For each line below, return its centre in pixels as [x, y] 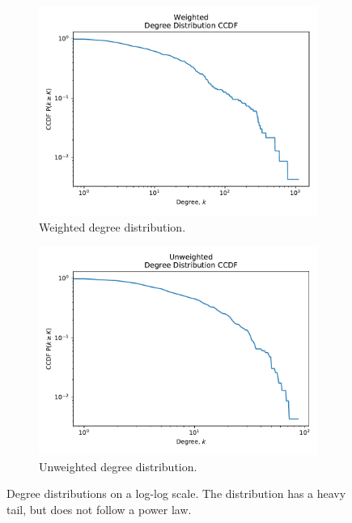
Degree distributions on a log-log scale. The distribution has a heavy [176, 493]
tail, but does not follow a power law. [99, 509]
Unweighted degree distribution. [118, 466]
